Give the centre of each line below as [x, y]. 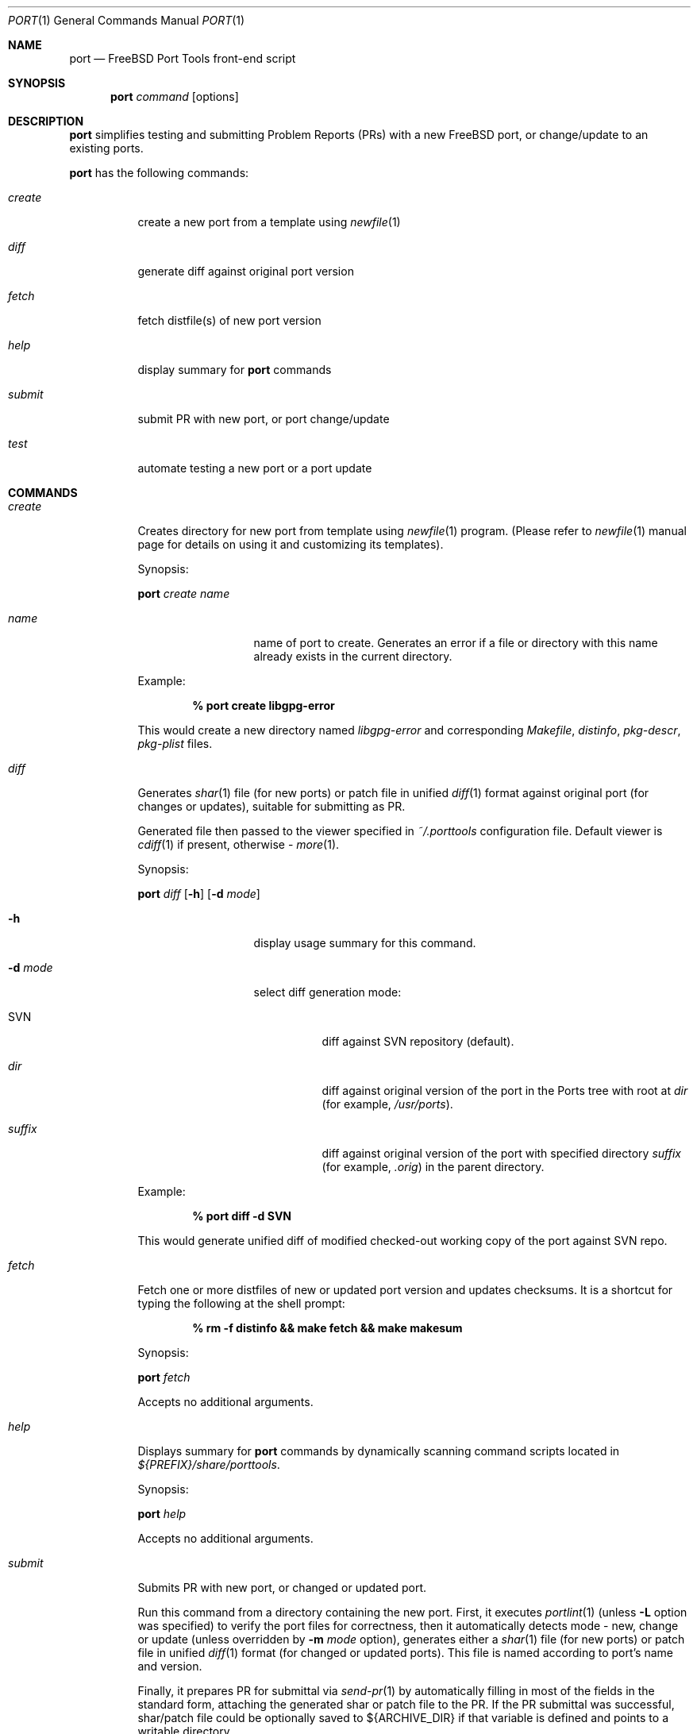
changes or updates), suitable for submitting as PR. [271, 806]
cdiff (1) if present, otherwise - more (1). [239, 844]
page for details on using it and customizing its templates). [291, 544]
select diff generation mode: [327, 992]
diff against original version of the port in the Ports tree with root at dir [505, 1090]
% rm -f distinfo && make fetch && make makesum [327, 1328]
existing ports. [106, 148]
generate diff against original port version [246, 271]
